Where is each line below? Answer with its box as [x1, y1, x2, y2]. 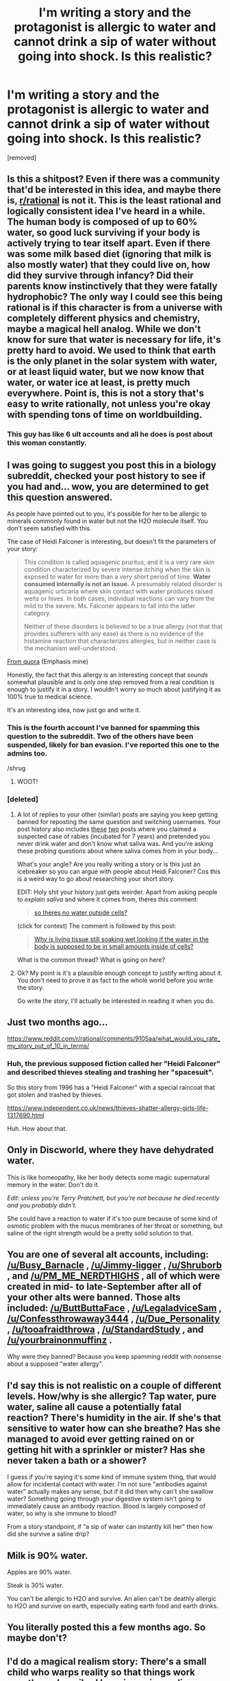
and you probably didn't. [7, 1201, 77, 1209]
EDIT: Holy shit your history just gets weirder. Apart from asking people [16, 888, 218, 896]
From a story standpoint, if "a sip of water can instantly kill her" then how [7, 1523, 214, 1531]
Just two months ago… [7, 1017, 108, 1028]
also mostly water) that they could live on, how [7, 259, 211, 271]
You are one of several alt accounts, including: [7, 1248, 209, 1260]
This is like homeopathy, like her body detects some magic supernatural [7, 1173, 210, 1181]
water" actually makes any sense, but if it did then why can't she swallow [7, 1488, 214, 1496]
